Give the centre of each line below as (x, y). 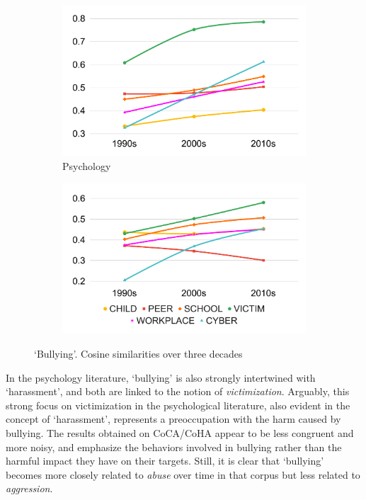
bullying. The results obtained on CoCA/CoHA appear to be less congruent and (180, 433)
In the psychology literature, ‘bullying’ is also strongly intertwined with (161, 377)
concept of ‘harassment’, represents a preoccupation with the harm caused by (173, 419)
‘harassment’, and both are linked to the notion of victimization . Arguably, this (178, 391)
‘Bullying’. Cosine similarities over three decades (138, 354)
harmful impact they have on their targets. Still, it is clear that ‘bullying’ (165, 461)
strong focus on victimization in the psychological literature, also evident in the (178, 405)
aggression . (29, 488)
